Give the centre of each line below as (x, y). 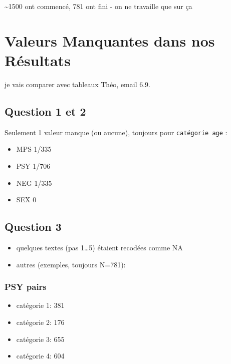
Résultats (38, 60)
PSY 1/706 (33, 165)
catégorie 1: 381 (40, 305)
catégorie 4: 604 (40, 356)
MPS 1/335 (34, 149)
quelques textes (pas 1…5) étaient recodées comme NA (99, 247)
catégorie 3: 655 (40, 339)
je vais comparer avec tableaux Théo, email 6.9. (78, 84)
